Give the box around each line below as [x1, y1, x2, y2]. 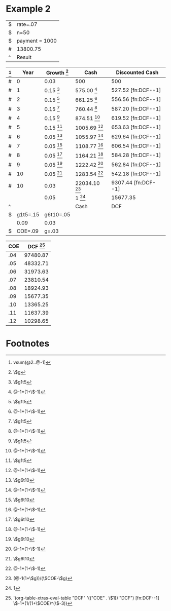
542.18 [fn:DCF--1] [111, 170, 161, 177]
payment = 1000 [16, 37, 57, 44]
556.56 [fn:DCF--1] [111, 96, 161, 103]
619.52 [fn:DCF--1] [111, 114, 161, 122]
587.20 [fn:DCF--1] [111, 105, 161, 112]
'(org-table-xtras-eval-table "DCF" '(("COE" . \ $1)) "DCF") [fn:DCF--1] [13, 595, 159, 601]
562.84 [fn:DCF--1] [111, 161, 161, 168]
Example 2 [6, 3, 51, 15]
